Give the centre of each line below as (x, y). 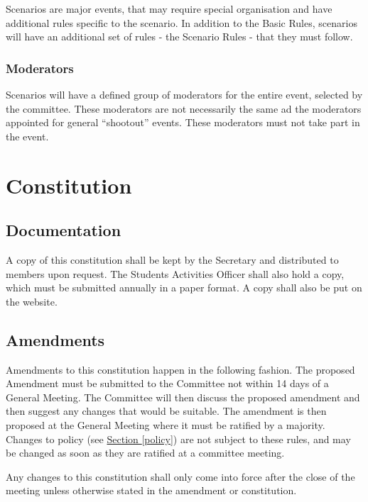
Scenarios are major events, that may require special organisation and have (169, 9)
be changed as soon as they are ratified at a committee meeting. (145, 453)
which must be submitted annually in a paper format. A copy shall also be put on (184, 288)
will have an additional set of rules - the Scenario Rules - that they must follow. (179, 37)
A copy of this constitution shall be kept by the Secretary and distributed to (172, 259)
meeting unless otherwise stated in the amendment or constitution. (151, 490)
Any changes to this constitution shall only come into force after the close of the (180, 476)
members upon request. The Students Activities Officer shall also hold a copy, (175, 273)
